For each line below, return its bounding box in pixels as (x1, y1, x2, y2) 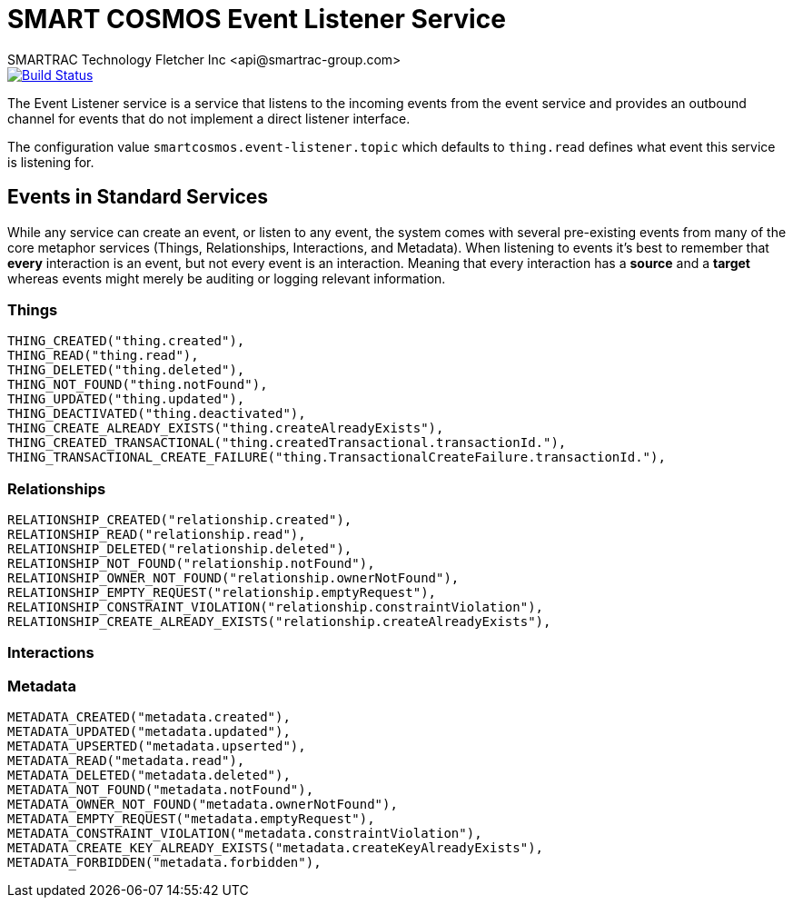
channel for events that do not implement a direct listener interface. (7, 110, 411, 126)
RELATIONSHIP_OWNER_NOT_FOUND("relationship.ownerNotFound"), (7, 571, 460, 586)
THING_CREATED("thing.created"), (7, 333, 245, 349)
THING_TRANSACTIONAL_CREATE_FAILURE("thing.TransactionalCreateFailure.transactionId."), (7, 450, 666, 465)
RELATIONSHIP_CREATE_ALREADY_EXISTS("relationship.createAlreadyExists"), (7, 614, 551, 630)
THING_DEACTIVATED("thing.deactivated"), (7, 406, 306, 422)
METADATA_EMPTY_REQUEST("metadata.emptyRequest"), (7, 811, 375, 827)
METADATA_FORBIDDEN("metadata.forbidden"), (7, 855, 322, 870)
